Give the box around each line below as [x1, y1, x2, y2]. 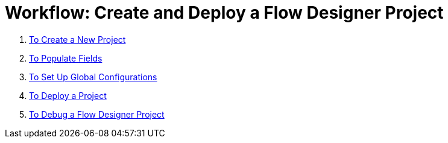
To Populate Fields [29, 52, 103, 63]
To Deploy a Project [29, 90, 107, 101]
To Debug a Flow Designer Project [29, 109, 165, 119]
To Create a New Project [29, 34, 126, 45]
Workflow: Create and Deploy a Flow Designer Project [5, 2, 444, 23]
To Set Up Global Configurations [29, 71, 157, 82]
